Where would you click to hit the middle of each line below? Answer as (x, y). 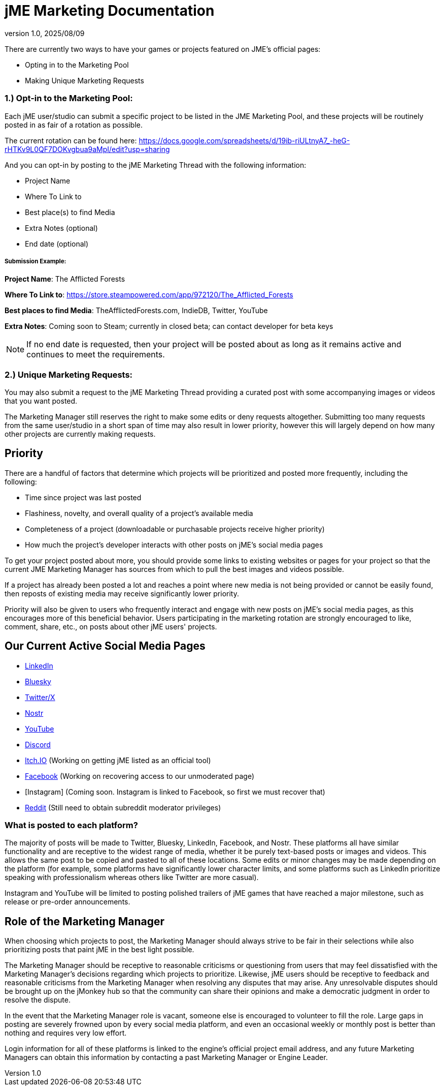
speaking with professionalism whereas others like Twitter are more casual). (132, 877)
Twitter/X (40, 697)
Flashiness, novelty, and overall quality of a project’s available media (139, 513)
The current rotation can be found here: (71, 140)
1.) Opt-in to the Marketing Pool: (69, 98)
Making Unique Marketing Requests (84, 80)
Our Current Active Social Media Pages (105, 646)
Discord (38, 744)
